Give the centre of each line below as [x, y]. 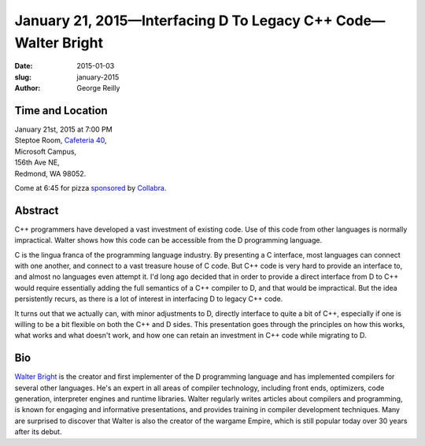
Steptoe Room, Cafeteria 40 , [61, 140]
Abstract [37, 210]
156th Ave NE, [37, 162]
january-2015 [98, 77]
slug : [23, 77]
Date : [24, 66]
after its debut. [38, 432]
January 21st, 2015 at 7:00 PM [64, 129]
